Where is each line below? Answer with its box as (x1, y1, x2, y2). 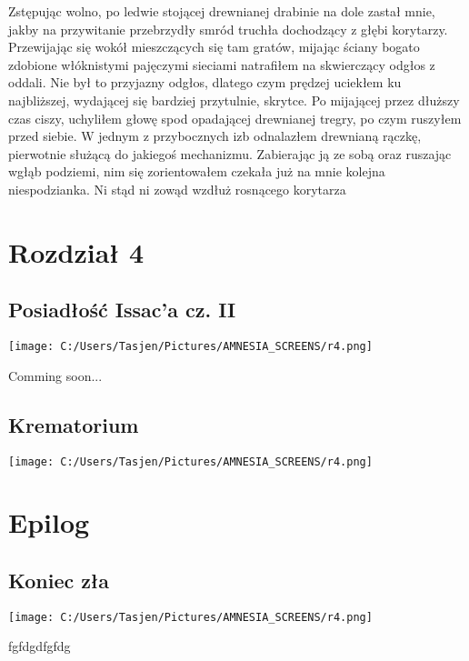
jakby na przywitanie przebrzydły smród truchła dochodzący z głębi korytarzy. (8, 19, 448, 38)
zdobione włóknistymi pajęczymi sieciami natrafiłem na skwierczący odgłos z (8, 55, 435, 74)
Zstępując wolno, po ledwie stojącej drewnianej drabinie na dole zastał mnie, (8, 2, 435, 20)
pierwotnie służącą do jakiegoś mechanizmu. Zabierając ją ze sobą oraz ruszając (8, 144, 452, 163)
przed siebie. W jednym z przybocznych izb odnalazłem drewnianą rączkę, (8, 126, 422, 145)
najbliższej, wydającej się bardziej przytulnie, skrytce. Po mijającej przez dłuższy (8, 90, 460, 109)
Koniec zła (8, 566, 109, 594)
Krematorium (8, 410, 139, 438)
